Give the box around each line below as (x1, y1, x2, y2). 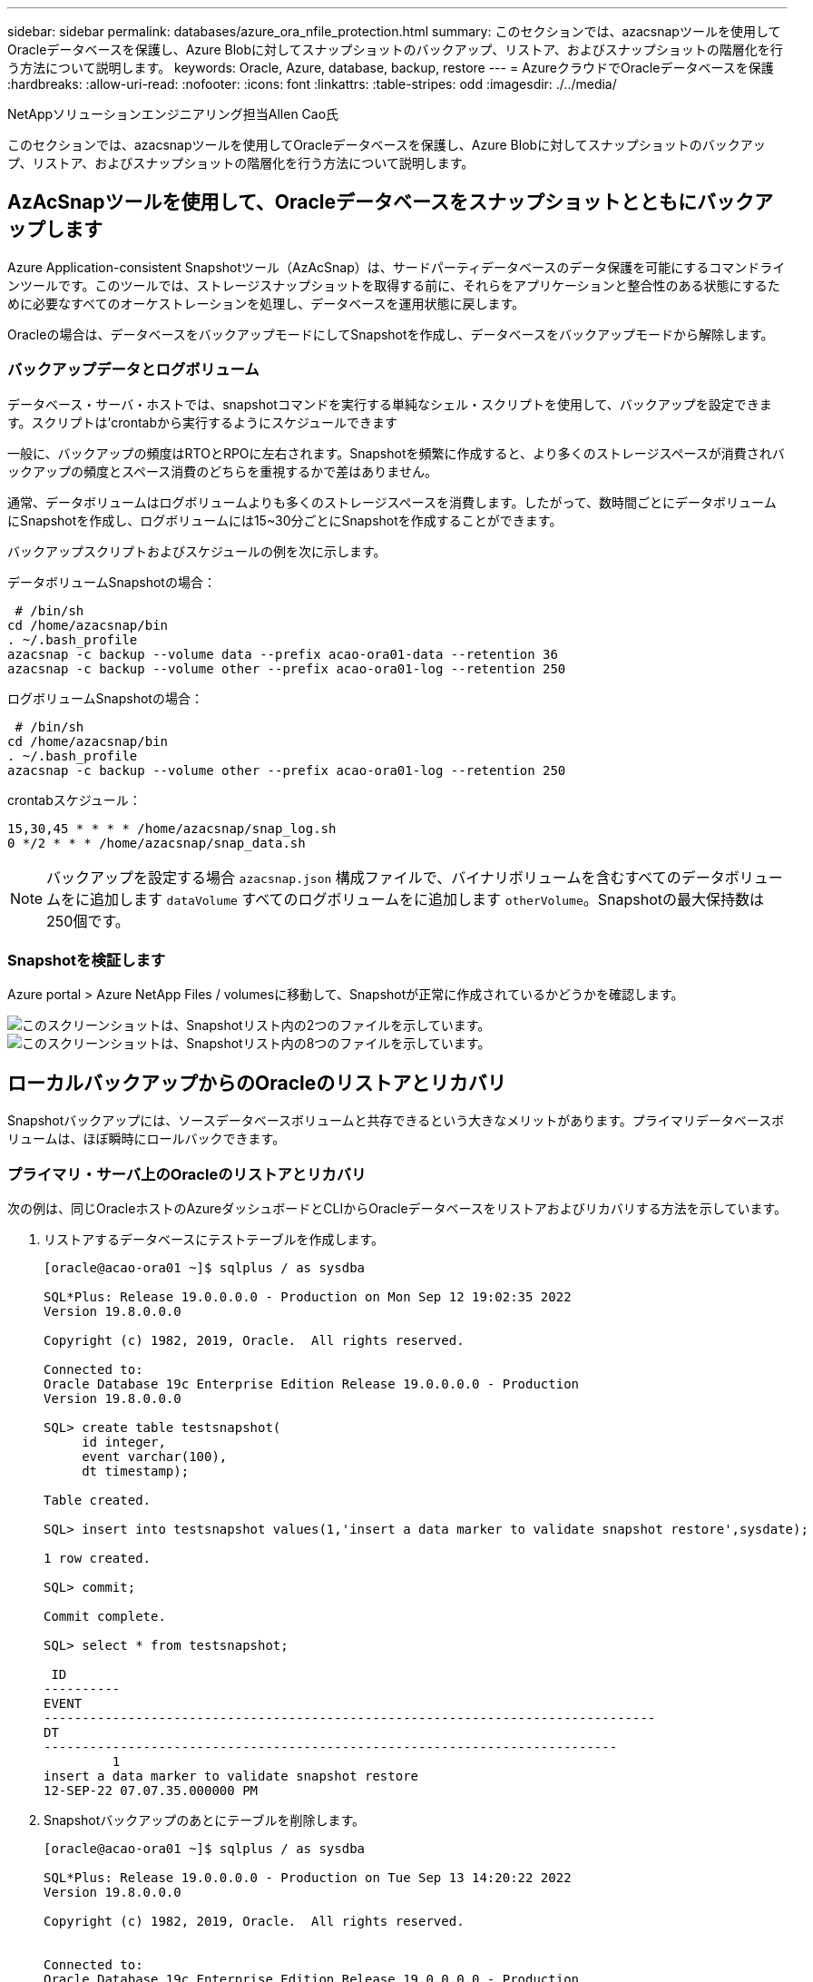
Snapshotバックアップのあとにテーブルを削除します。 (44, 1811, 366, 1828)
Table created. (44, 1492, 152, 1507)
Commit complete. (44, 1608, 166, 1624)
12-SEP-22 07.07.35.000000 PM (44, 1782, 259, 1798)
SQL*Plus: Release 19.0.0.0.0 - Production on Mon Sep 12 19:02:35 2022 (44, 1289, 572, 1304)
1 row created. (44, 1550, 152, 1565)
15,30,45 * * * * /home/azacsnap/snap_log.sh (7, 820, 337, 836)
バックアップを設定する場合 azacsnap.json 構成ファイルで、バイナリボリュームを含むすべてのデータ (46, 868, 725, 887)
